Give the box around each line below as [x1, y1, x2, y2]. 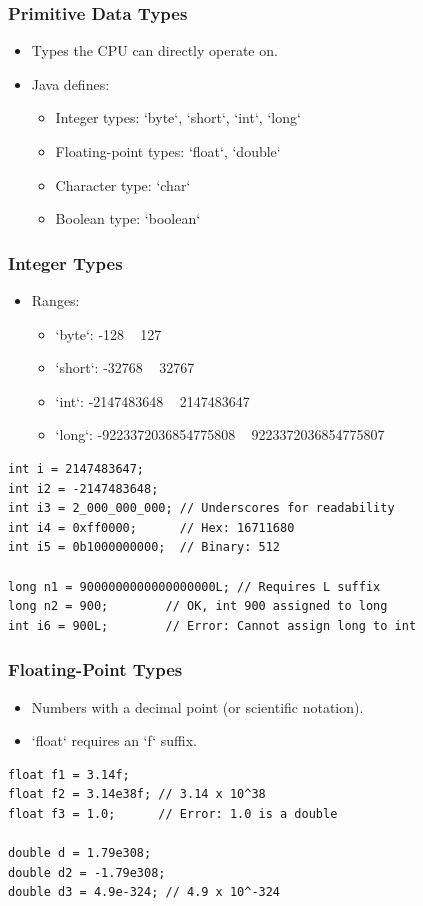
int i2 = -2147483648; [8, 481, 159, 496]
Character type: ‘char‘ [55, 174, 191, 195]
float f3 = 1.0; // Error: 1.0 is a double [8, 806, 338, 821]
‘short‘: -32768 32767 [55, 357, 195, 378]
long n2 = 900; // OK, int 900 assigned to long [8, 599, 388, 614]
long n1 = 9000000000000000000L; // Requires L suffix [8, 579, 381, 594]
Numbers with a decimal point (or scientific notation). [31, 696, 364, 717]
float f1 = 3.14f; [8, 767, 130, 782]
